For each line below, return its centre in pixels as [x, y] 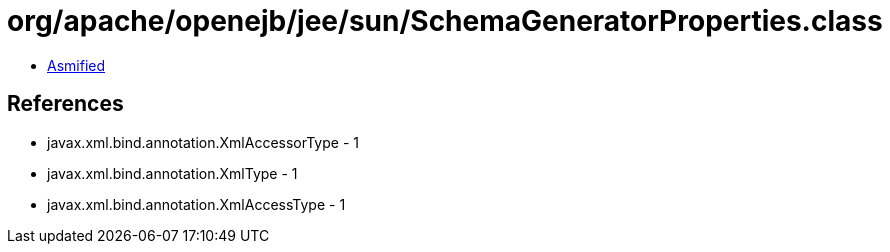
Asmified [76, 65]
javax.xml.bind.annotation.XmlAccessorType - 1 [203, 142]
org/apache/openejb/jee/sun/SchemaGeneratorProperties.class [445, 21]
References [65, 104]
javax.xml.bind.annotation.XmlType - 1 [172, 173]
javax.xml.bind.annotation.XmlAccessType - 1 [196, 204]
